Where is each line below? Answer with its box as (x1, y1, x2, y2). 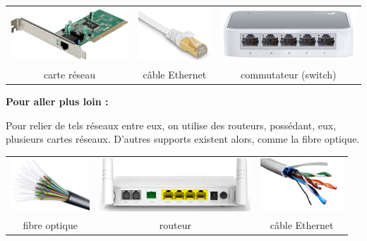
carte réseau (43, 67, 96, 82)
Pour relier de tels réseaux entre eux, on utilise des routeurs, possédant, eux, (6, 117, 337, 132)
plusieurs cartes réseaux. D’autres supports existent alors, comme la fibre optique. (6, 131, 360, 146)
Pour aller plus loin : (6, 94, 109, 109)
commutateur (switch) (241, 67, 337, 82)
